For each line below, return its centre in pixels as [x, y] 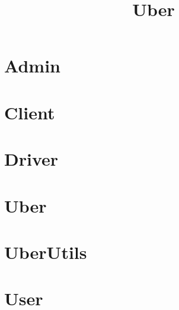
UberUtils [46, 252]
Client [30, 112]
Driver [31, 159]
